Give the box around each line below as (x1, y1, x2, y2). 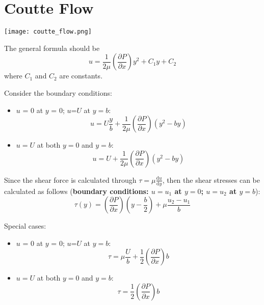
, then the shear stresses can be (162, 174, 260, 185)
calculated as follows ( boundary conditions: (4, 185, 149, 196)
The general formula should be (4, 42, 100, 53)
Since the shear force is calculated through (4, 174, 137, 185)
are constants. (59, 70, 103, 81)
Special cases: (4, 220, 46, 231)
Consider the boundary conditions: (4, 87, 112, 98)
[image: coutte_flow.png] (4, 28, 92, 36)
